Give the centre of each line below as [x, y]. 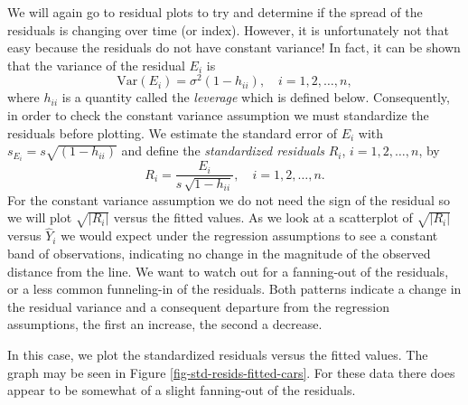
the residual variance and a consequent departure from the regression [198, 306]
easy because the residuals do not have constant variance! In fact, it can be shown [234, 47]
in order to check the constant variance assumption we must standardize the [218, 115]
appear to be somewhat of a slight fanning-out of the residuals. [182, 390]
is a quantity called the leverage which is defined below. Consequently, [256, 97]
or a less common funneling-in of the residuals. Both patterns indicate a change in [234, 289]
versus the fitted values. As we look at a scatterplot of [263, 217]
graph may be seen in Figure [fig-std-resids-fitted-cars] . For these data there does [231, 372]
